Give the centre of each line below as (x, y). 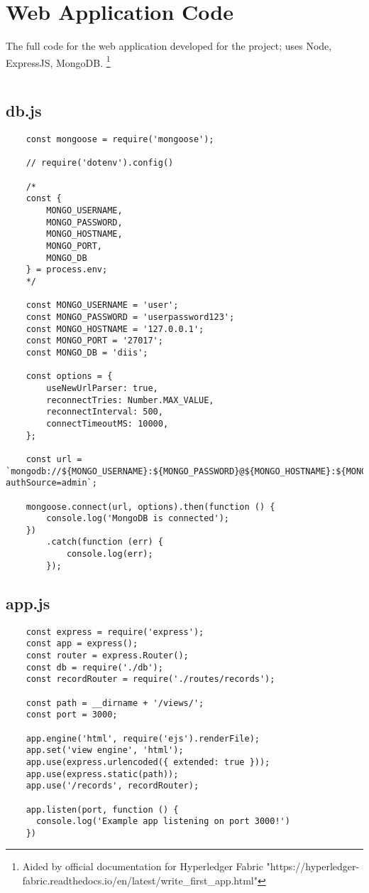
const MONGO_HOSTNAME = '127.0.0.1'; (115, 329)
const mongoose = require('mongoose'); (120, 140)
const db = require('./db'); (94, 667)
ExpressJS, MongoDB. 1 (58, 61)
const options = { (69, 376)
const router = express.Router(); (107, 655)
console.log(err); (110, 554)
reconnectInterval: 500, (105, 412)
